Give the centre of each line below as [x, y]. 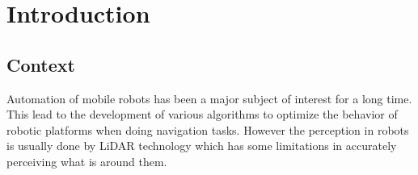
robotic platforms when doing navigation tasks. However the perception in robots [208, 129]
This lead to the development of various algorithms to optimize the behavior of [202, 114]
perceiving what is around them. [87, 161]
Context [41, 64]
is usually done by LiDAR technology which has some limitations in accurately [202, 146]
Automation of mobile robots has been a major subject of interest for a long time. [209, 98]
